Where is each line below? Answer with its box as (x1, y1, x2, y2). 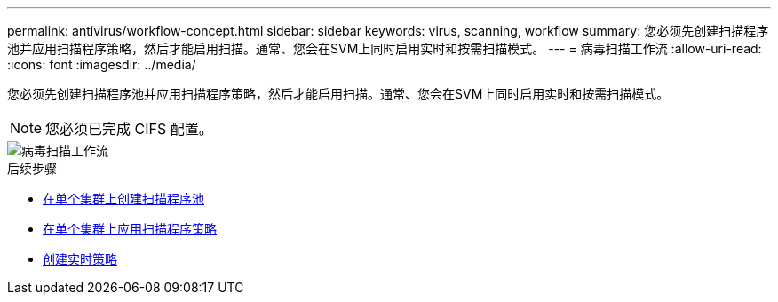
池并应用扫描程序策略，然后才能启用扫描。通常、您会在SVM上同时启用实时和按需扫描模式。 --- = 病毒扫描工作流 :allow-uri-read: (7, 41, 762, 56)
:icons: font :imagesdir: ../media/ (7, 57, 196, 72)
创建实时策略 (43, 251, 117, 266)
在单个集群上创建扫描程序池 (43, 191, 204, 206)
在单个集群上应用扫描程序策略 (43, 221, 217, 236)
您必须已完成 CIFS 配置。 (45, 120, 213, 138)
